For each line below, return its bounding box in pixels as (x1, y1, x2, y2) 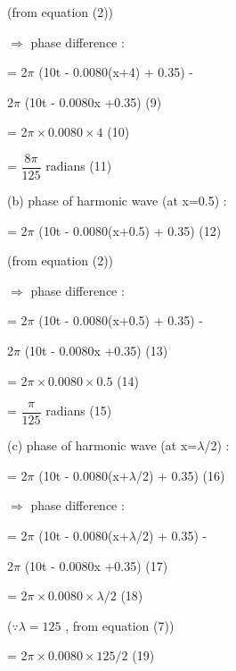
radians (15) (45, 401, 112, 420)
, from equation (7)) (65, 616, 175, 634)
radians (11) (45, 156, 112, 175)
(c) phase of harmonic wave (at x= (7, 436, 198, 455)
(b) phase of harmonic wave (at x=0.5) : (7, 191, 227, 210)
